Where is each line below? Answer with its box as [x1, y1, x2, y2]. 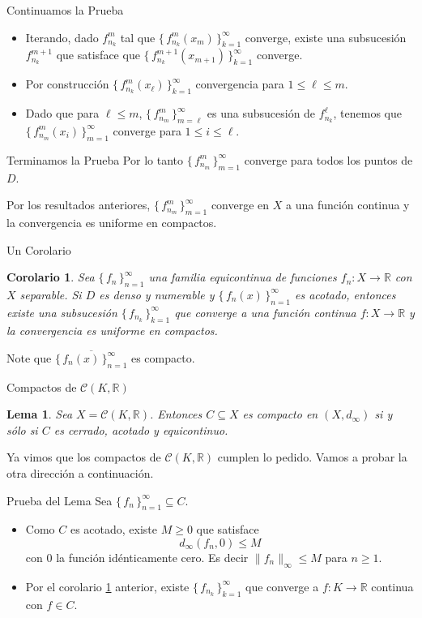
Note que [6, 349, 52, 366]
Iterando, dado [25, 28, 99, 45]
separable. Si [19, 285, 82, 303]
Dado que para [25, 105, 100, 122]
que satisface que [56, 46, 140, 63]
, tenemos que [333, 105, 402, 122]
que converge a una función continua [174, 303, 356, 320]
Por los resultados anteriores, [6, 196, 151, 213]
